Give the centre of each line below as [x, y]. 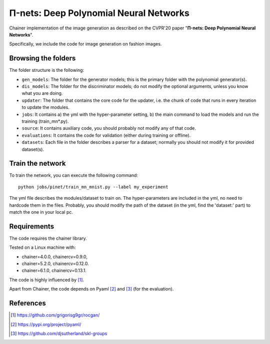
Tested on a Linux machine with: [42, 248]
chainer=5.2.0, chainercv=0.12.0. [55, 264]
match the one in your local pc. [41, 212]
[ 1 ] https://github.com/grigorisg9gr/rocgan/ [55, 315]
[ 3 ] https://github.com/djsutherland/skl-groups [59, 333]
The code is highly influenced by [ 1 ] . [47, 280]
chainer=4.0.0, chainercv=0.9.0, [54, 257]
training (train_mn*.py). [45, 121]
